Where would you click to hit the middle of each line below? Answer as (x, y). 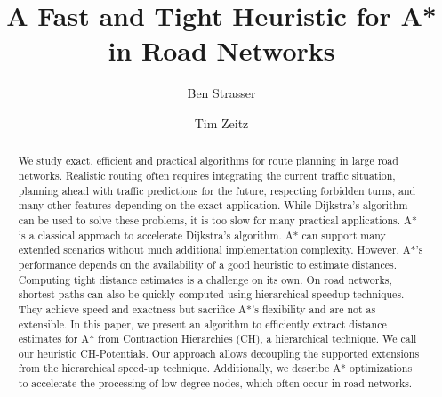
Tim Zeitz (221, 122)
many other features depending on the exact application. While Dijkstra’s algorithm (213, 205)
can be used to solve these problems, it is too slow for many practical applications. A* (217, 219)
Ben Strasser (221, 93)
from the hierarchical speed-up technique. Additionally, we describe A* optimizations (215, 368)
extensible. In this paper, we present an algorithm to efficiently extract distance (202, 324)
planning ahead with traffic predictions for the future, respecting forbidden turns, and (217, 190)
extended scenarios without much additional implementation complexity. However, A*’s (221, 250)
